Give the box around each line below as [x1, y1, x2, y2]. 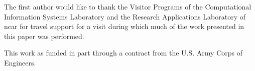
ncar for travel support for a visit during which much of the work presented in [4, 21, 244, 31]
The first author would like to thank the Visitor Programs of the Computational [4, 1, 251, 11]
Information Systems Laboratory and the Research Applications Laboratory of [4, 11, 246, 21]
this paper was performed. [4, 30, 84, 41]
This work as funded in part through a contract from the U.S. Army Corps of [4, 47, 242, 58]
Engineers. [4, 57, 36, 67]
